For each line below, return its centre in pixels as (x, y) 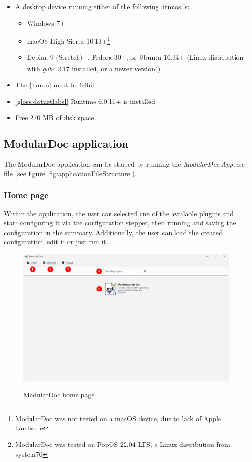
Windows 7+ (46, 23)
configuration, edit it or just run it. (56, 242)
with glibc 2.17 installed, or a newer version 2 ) (94, 68)
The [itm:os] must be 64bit (55, 85)
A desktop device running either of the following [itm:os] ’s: (102, 6)
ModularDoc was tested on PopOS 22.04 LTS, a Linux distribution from (123, 444)
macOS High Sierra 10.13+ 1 (68, 40)
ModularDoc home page (59, 395)
